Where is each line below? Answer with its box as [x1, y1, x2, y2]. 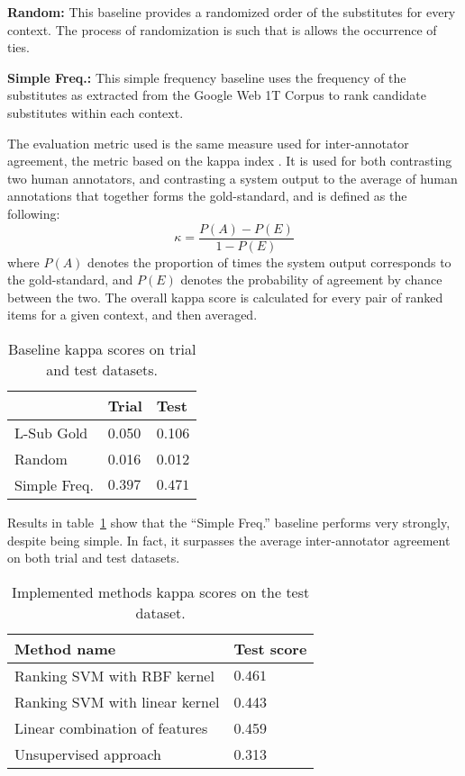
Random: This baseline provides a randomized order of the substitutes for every [7, 3, 456, 21]
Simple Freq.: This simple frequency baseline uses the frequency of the [7, 68, 406, 86]
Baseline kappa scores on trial [7, 338, 196, 359]
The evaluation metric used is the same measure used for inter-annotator [7, 133, 409, 152]
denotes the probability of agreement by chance [180, 270, 442, 289]
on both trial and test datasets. [7, 548, 180, 567]
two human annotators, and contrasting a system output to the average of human [7, 168, 458, 187]
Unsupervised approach [14, 743, 161, 764]
